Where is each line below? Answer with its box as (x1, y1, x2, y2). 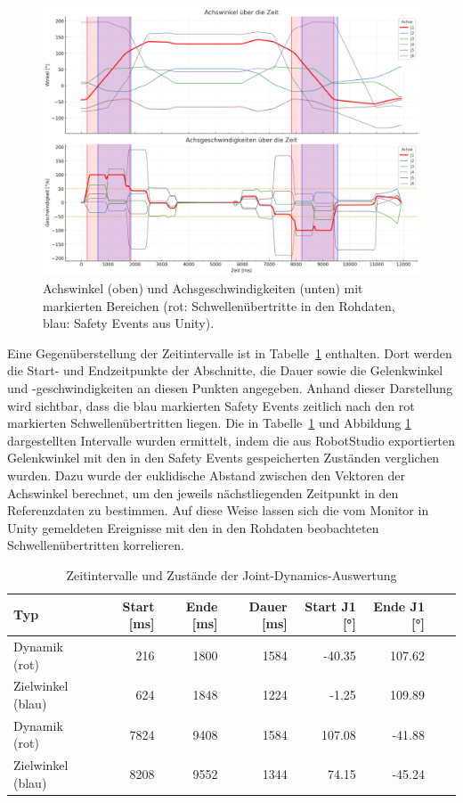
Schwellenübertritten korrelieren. (7, 536, 184, 554)
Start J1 (305, 596, 356, 615)
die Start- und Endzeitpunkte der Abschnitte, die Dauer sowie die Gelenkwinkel (7, 361, 443, 380)
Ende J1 (373, 596, 425, 615)
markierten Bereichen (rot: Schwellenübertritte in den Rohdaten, (43, 296, 395, 315)
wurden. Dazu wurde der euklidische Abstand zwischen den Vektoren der (7, 465, 406, 484)
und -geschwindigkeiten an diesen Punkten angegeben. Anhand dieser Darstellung (7, 379, 453, 397)
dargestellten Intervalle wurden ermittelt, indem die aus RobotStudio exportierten (7, 430, 456, 449)
